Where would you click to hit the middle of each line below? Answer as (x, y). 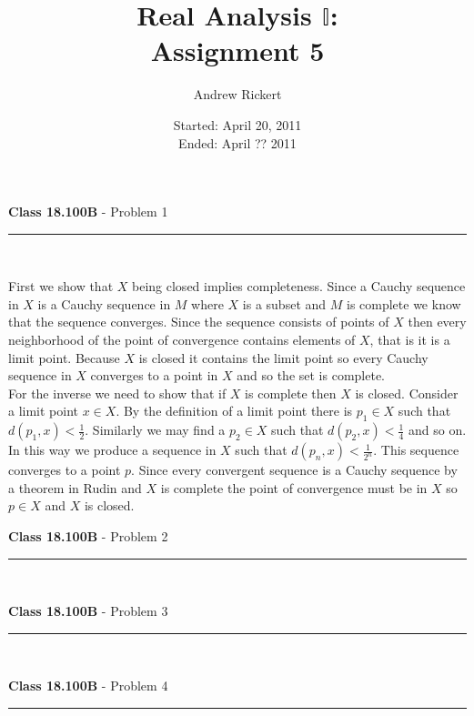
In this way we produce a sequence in (112, 450)
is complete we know (403, 303)
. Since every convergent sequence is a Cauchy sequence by (294, 470)
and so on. (437, 430)
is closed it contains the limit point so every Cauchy (283, 357)
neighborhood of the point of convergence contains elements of (182, 340)
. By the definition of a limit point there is (234, 411)
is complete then (291, 393)
